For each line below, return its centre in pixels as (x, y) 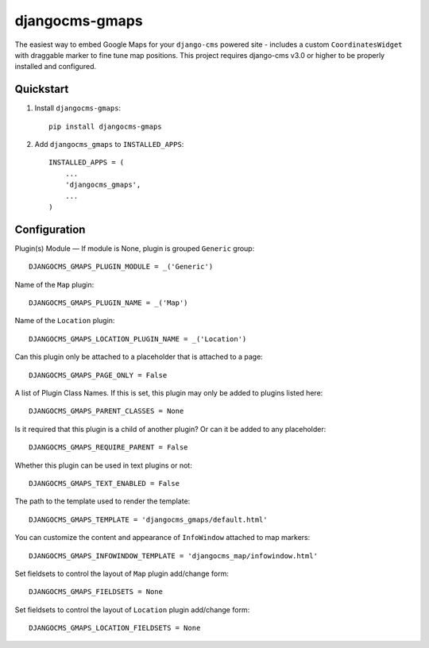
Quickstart (42, 89)
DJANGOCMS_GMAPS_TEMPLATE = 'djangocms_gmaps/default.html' (148, 519)
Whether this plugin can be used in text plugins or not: (103, 465)
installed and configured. (56, 67)
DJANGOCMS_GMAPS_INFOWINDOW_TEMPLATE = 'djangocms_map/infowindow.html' (173, 555)
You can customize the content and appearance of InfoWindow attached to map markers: (162, 538)
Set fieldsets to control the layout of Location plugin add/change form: (132, 609)
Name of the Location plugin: (65, 321)
